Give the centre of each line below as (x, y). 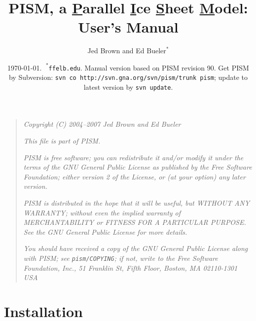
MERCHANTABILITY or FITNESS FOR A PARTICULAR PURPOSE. (135, 222)
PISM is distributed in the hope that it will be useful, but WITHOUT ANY (137, 202)
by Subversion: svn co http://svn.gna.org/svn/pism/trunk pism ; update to (128, 77)
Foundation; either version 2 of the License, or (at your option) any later (134, 176)
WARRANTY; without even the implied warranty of (102, 212)
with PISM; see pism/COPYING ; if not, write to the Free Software (121, 258)
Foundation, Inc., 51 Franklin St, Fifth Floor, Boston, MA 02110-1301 (130, 267)
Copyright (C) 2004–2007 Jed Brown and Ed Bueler (102, 124)
